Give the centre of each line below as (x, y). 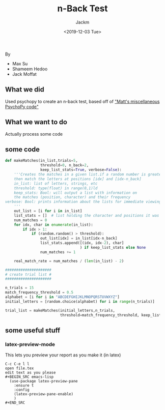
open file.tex (20, 368)
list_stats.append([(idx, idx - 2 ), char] (82, 243)
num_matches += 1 (58, 252)
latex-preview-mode (30, 344)
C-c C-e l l (17, 364)
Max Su (20, 63)
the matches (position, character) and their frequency (72, 197)
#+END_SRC (15, 403)
